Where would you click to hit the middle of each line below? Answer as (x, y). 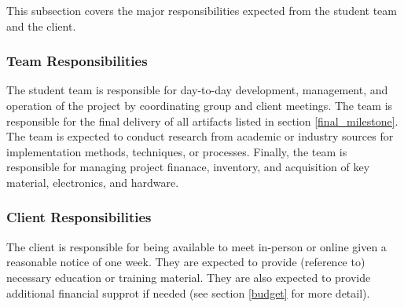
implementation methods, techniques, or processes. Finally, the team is (177, 151)
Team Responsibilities (77, 61)
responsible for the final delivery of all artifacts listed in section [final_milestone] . (202, 121)
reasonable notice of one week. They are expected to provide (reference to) (186, 262)
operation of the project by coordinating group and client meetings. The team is (200, 105)
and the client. (41, 26)
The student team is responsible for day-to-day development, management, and (197, 90)
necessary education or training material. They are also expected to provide (189, 277)
